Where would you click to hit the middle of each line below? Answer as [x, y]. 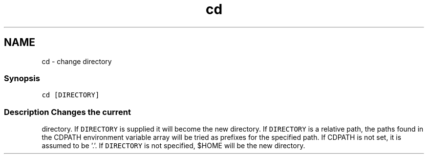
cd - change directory [77, 61]
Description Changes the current [68, 112]
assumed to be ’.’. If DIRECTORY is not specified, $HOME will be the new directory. [173, 146]
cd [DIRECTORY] [71, 95]
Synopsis [22, 78]
